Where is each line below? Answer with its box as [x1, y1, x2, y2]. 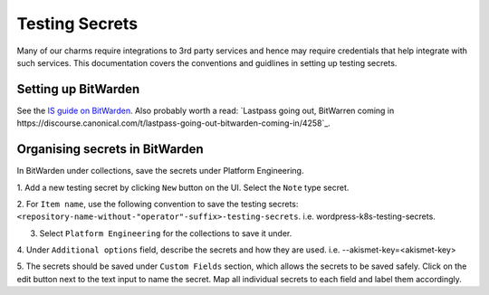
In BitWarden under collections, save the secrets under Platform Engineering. [16, 166, 304, 176]
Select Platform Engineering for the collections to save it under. [39, 227, 292, 239]
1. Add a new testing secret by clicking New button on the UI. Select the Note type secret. [16, 182, 350, 193]
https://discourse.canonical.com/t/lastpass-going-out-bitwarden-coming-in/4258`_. [16, 118, 331, 128]
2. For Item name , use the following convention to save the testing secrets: [16, 198, 299, 209]
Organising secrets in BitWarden [16, 141, 204, 157]
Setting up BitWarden [16, 81, 140, 97]
